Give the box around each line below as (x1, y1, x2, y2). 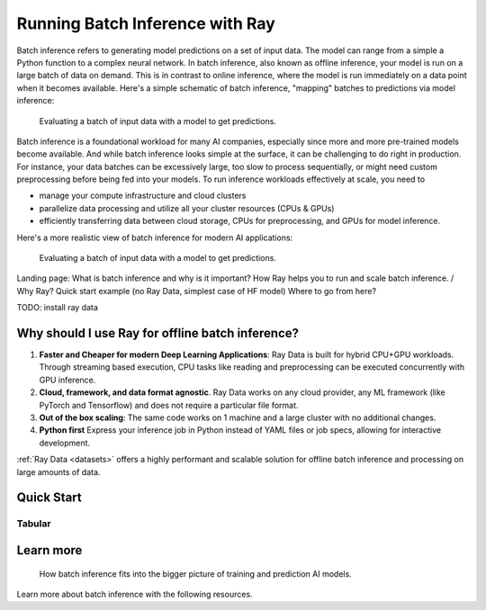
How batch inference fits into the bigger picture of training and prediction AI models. (39, 568, 353, 579)
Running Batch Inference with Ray (16, 13, 276, 33)
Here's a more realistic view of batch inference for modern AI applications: (16, 232, 293, 243)
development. (39, 437, 90, 448)
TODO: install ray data (16, 302, 99, 313)
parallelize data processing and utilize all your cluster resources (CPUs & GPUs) (39, 202, 335, 213)
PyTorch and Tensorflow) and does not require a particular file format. (39, 399, 299, 410)
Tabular (16, 517, 51, 530)
